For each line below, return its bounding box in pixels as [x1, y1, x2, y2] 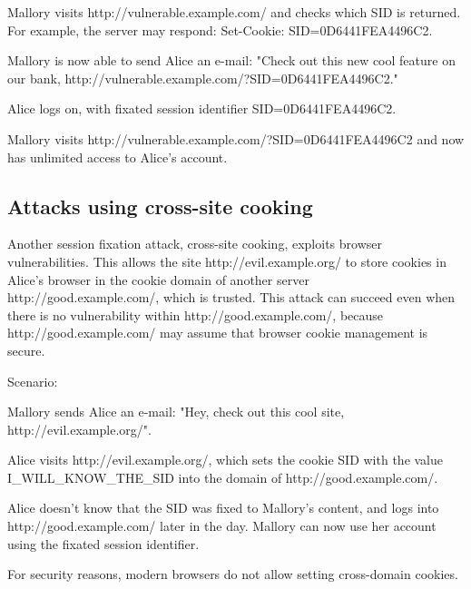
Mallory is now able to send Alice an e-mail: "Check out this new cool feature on [7, 51, 456, 70]
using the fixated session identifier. [7, 534, 200, 553]
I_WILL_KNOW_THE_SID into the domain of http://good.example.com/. [7, 467, 438, 486]
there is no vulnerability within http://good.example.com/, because [7, 305, 384, 324]
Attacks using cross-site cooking [7, 191, 313, 220]
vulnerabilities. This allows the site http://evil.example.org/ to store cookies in [7, 251, 446, 270]
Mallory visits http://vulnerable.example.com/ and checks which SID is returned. [7, 3, 461, 21]
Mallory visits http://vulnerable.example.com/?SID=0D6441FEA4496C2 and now [7, 129, 465, 148]
